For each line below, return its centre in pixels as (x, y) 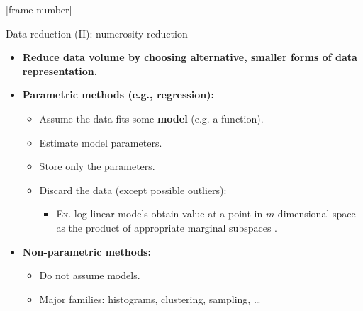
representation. (60, 70)
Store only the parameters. (97, 166)
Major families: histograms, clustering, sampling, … (150, 299)
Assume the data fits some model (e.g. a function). (151, 118)
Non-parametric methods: (86, 251)
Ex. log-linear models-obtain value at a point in (160, 214)
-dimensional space (315, 214)
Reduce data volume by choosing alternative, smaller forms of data (190, 57)
